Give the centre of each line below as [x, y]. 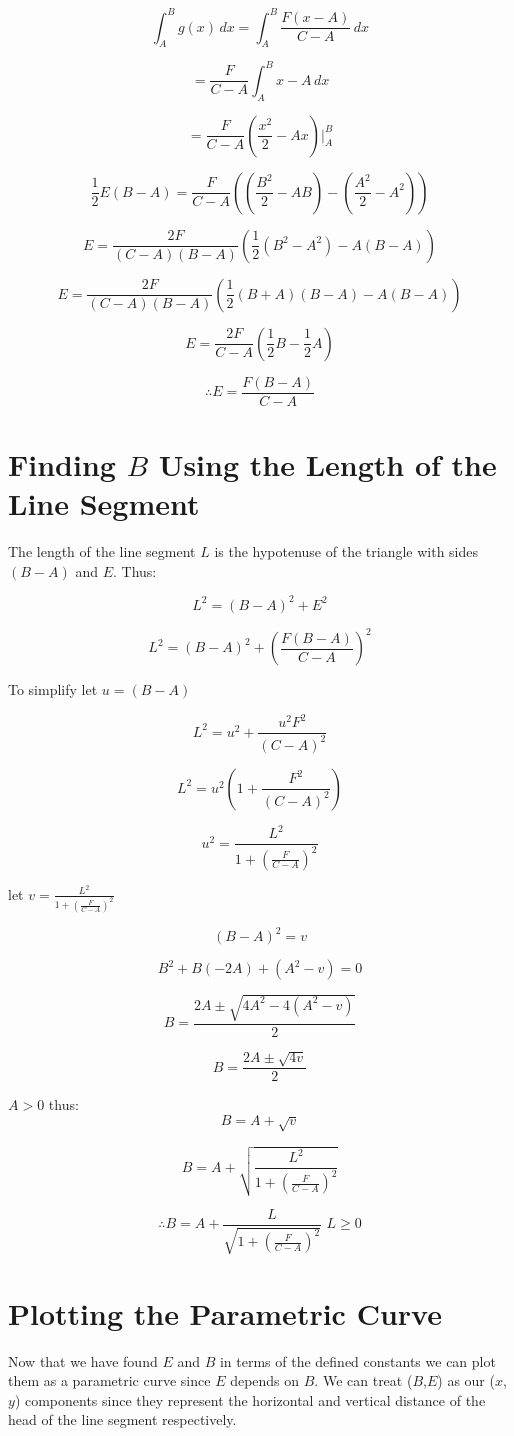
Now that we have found [83, 1360]
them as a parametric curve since [109, 1380]
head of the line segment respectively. [122, 1419]
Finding [62, 463]
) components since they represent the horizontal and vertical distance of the [250, 1399]
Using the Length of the [327, 463]
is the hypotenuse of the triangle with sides [346, 550]
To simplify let [53, 689]
